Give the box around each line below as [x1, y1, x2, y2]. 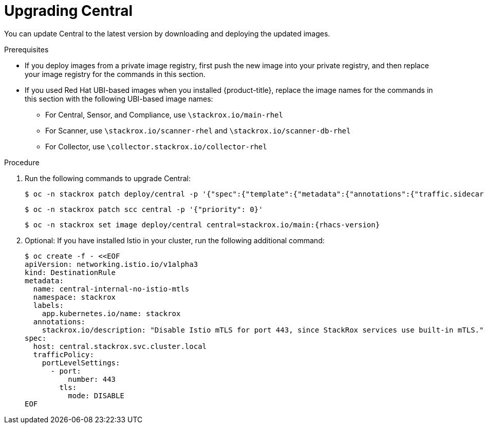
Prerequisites [4, 45, 49, 54]
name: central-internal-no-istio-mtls [33, 284, 190, 293]
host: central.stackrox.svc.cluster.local [33, 342, 207, 351]
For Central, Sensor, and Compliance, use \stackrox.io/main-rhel [45, 110, 283, 119]
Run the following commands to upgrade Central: [25, 173, 191, 183]
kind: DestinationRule [25, 268, 116, 277]
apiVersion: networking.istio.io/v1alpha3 [25, 260, 198, 268]
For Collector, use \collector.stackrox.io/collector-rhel [45, 142, 267, 151]
